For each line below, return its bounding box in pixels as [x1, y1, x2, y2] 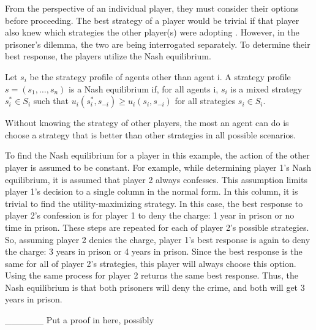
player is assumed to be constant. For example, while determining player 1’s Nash [5, 160, 312, 173]
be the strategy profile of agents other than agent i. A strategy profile [29, 70, 291, 83]
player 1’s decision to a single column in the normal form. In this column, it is [5, 185, 298, 198]
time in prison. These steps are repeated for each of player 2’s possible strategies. [5, 220, 309, 233]
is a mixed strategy [230, 82, 303, 95]
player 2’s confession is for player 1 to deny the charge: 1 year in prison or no [5, 209, 295, 222]
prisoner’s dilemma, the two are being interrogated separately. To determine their [5, 37, 310, 50]
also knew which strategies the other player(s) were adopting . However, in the [5, 26, 299, 39]
